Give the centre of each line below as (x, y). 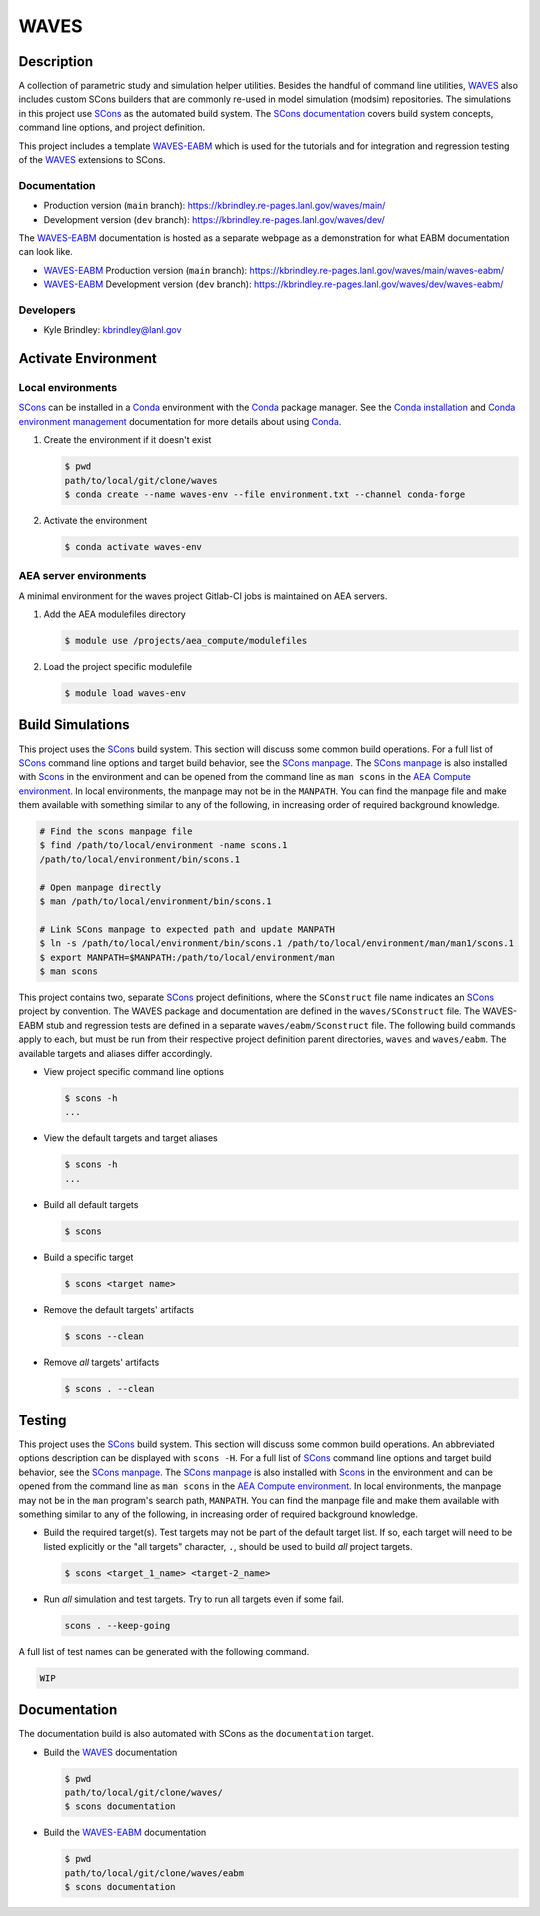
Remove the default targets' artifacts (119, 1309)
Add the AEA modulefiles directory (115, 614)
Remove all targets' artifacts (101, 1362)
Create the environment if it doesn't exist (127, 440)
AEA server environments (82, 576)
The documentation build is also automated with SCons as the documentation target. (196, 1734)
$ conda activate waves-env (133, 546)
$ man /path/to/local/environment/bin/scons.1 (155, 901)
